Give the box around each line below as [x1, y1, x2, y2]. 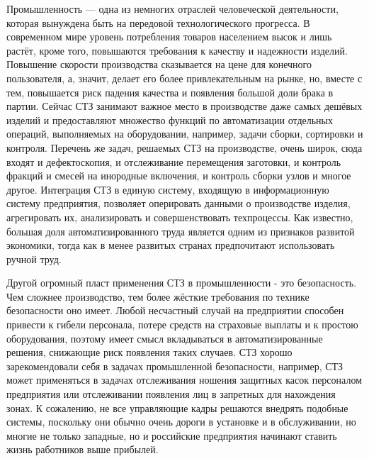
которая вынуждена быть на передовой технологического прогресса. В [6, 15, 310, 30]
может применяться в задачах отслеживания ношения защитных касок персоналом [6, 372, 362, 387]
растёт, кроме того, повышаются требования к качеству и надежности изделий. [6, 43, 348, 57]
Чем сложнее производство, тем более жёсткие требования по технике [6, 289, 310, 304]
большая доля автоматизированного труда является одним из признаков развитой [6, 223, 355, 238]
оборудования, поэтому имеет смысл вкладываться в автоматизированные [6, 331, 323, 345]
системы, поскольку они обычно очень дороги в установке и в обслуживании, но [6, 414, 356, 429]
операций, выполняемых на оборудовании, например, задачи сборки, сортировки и [6, 126, 363, 141]
